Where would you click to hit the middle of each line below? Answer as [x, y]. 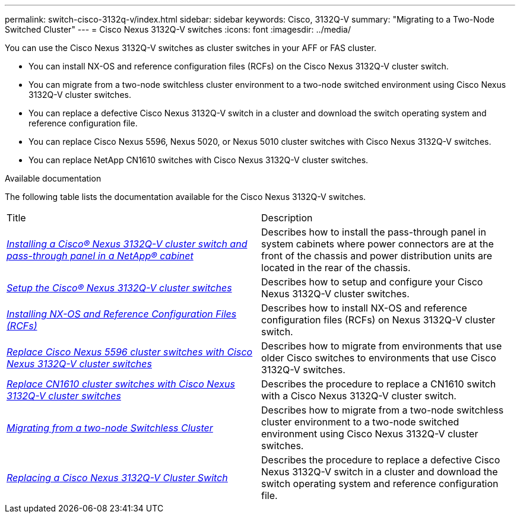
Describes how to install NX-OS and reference [364, 308]
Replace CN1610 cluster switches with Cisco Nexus [121, 384]
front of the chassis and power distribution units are [377, 256]
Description [287, 218]
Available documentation [53, 178]
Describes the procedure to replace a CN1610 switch [379, 384]
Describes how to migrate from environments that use [382, 346]
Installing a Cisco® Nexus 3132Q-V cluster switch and [127, 244]
